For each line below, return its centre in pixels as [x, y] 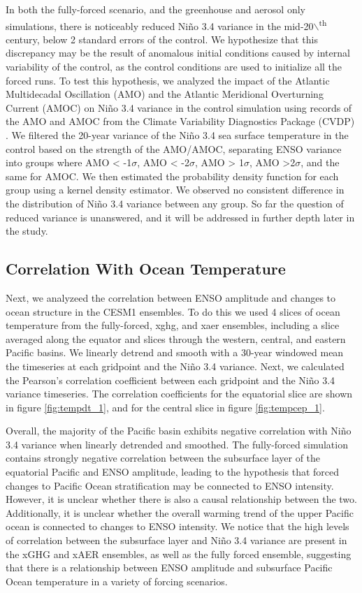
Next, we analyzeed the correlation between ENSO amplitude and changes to [171, 297]
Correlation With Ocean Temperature [146, 269]
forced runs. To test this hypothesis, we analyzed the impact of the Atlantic [168, 80]
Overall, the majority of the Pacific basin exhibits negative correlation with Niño [179, 431]
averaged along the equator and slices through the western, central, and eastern [176, 338]
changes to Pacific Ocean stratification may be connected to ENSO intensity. [170, 485]
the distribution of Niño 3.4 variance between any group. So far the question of [175, 203]
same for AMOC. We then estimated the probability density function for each [172, 176]
